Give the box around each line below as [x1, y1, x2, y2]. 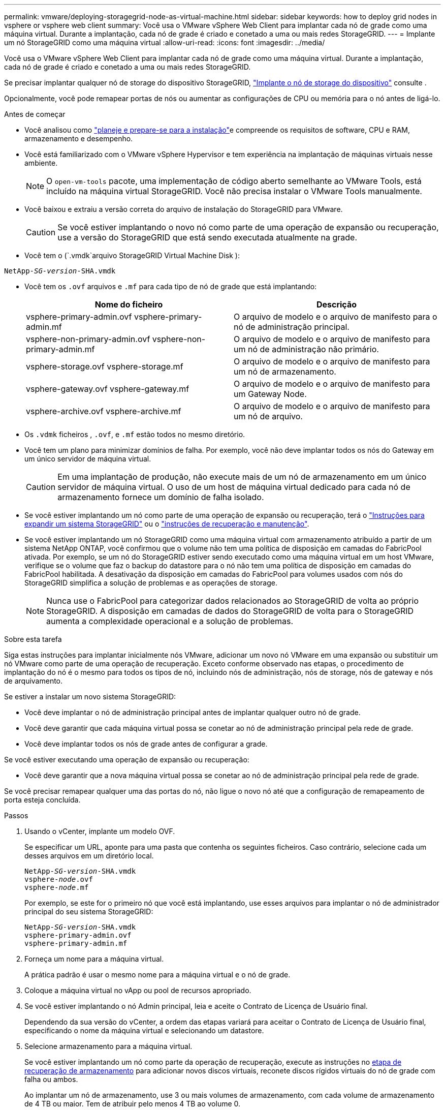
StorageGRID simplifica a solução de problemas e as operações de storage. [24, 578, 277, 587]
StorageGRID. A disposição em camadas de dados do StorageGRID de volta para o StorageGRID [46, 606, 414, 616]
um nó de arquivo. [234, 411, 303, 421]
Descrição [316, 299, 357, 310]
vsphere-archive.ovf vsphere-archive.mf [26, 406, 181, 416]
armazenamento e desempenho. [24, 134, 133, 143]
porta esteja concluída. [4, 795, 81, 804]
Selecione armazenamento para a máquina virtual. [24, 1042, 193, 1051]
